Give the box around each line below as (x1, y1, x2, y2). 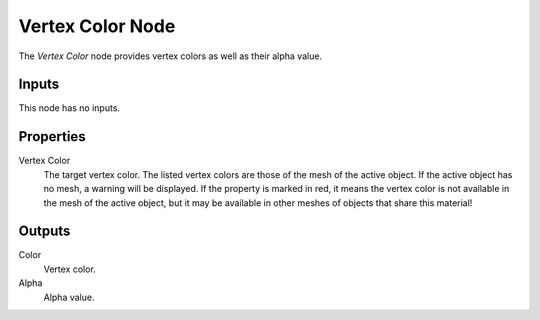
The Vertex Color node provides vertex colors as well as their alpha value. (18, 50, 323, 62)
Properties (18, 128, 86, 145)
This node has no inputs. (18, 102, 120, 114)
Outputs (18, 223, 71, 240)
